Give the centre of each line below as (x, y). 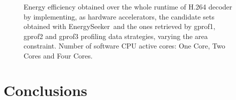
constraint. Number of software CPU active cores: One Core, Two (125, 46)
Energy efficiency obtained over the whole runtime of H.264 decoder (128, 6)
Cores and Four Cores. (58, 55)
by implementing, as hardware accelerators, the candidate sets (119, 16)
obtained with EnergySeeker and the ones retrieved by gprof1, (120, 26)
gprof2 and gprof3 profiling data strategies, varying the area (116, 36)
